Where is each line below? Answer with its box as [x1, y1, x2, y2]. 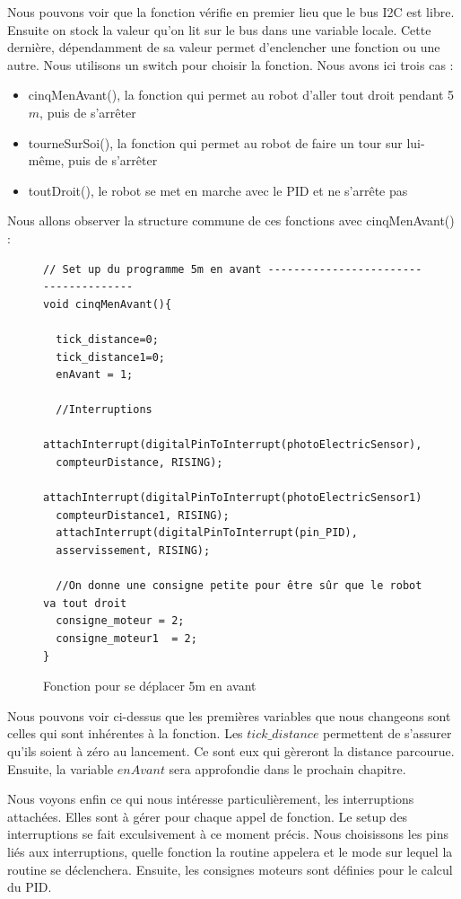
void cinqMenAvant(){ [43, 297, 172, 311]
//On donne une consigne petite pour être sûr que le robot [56, 579, 422, 593]
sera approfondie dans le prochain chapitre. [169, 759, 406, 778]
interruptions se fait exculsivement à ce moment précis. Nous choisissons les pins [7, 824, 449, 843]
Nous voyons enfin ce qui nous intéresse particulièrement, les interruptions [7, 789, 414, 808]
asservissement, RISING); [56, 544, 211, 558]
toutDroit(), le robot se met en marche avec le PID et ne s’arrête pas [28, 181, 408, 199]
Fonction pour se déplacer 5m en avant [43, 676, 257, 695]
